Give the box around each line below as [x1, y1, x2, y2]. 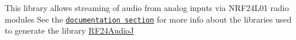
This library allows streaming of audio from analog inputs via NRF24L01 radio [5, 2, 289, 13]
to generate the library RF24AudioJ [5, 24, 134, 37]
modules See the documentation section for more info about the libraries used [5, 13, 292, 25]
